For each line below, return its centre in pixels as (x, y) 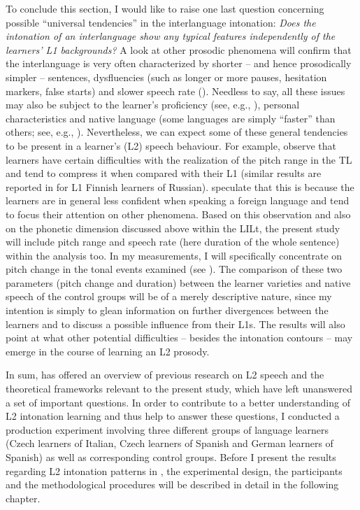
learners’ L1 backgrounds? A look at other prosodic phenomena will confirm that (179, 49)
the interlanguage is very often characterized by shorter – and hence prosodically (179, 63)
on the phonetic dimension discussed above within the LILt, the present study (173, 228)
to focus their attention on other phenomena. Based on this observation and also (178, 214)
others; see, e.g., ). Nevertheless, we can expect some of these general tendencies (177, 132)
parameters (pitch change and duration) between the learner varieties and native (178, 282)
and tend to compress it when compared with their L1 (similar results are (164, 173)
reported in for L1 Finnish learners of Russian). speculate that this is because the (180, 186)
